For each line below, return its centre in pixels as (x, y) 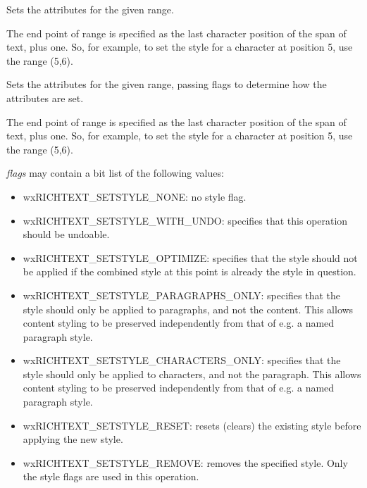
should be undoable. (66, 234)
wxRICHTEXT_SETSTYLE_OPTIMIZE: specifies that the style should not (190, 257)
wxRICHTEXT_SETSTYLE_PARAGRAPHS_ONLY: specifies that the (182, 295)
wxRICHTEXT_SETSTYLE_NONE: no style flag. (135, 196)
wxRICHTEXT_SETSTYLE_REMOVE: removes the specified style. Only (185, 462)
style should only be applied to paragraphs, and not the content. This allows (188, 309)
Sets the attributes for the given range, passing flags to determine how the (167, 84)
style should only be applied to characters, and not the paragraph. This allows (192, 374)
